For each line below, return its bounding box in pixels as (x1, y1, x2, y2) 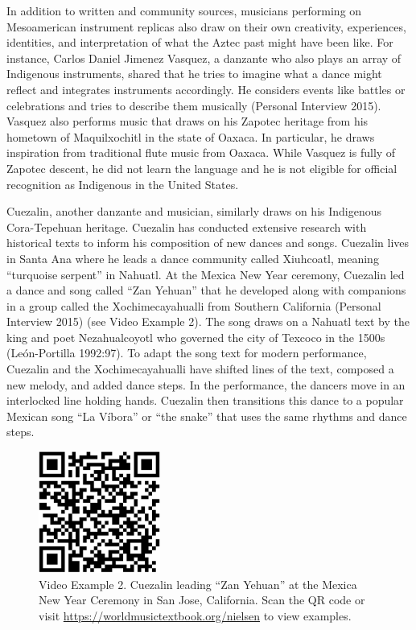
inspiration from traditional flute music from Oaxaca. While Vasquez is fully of (6, 144, 396, 161)
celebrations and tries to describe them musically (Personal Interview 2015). (6, 97, 381, 113)
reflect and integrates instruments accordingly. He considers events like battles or (6, 80, 406, 97)
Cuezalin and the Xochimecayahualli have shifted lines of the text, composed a (6, 360, 394, 377)
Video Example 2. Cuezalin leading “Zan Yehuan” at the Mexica (39, 575, 357, 592)
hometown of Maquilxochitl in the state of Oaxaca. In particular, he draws (6, 128, 375, 145)
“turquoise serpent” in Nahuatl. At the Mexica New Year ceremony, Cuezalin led (6, 266, 405, 282)
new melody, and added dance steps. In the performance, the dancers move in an (6, 376, 406, 393)
